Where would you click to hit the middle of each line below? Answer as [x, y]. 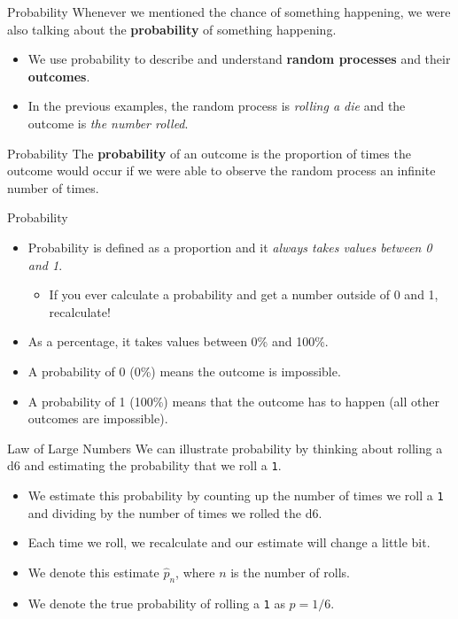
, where [195, 572]
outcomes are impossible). [98, 418]
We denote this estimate [93, 572]
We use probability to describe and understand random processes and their [239, 59]
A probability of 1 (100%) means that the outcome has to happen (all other [233, 401]
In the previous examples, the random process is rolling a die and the [217, 106]
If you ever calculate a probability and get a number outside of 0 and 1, [244, 294]
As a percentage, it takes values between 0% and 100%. [178, 341]
